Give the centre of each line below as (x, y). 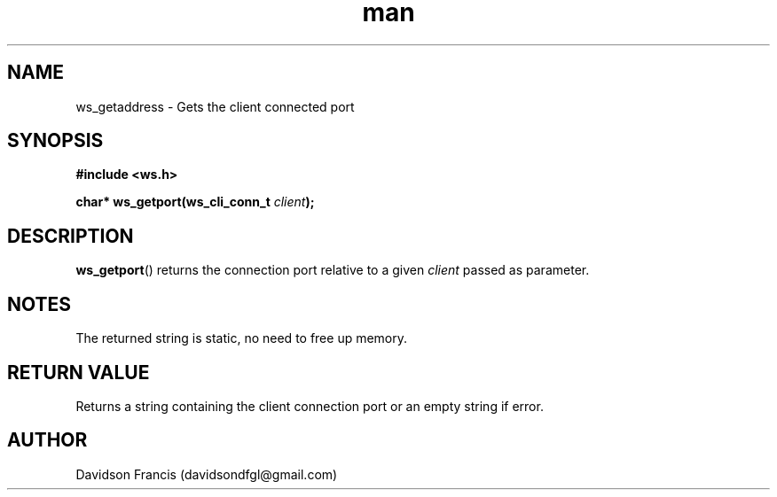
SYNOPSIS (55, 141)
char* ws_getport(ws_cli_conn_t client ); (195, 202)
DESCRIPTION (71, 236)
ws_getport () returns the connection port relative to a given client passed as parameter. (333, 270)
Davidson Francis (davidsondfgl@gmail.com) (207, 474)
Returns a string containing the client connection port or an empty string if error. (310, 406)
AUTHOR (47, 440)
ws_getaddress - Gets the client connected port (215, 106)
